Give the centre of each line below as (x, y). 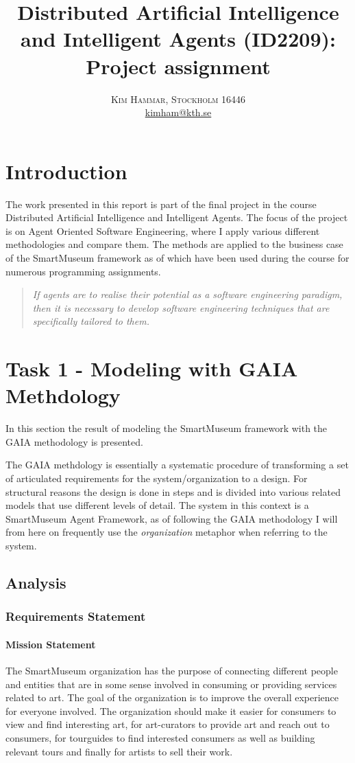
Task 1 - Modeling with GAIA (152, 368)
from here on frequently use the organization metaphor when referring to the (167, 532)
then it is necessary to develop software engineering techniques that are (181, 307)
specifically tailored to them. (91, 321)
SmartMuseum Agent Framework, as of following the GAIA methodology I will (172, 518)
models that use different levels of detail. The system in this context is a (157, 505)
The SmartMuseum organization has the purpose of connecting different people (172, 671)
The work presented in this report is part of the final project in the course (161, 204)
